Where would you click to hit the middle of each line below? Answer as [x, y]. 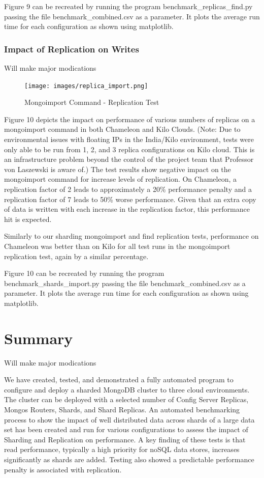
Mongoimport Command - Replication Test [92, 102]
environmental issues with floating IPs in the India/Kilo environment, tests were [129, 139]
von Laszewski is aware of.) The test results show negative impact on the [118, 169]
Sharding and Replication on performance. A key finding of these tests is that [125, 439]
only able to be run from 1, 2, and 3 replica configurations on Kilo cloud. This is [129, 149]
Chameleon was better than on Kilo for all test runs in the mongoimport [117, 246]
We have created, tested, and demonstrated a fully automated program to [119, 379]
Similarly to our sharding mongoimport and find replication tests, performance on [131, 236]
